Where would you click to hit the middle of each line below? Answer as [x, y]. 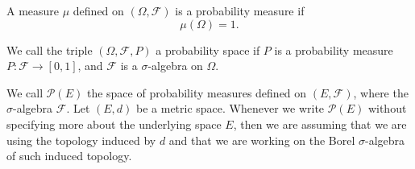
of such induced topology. [69, 156]
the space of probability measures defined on [197, 92]
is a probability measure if [240, 10]
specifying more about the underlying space [114, 124]
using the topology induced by [81, 140]
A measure [33, 10]
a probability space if [208, 49]
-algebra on [175, 66]
